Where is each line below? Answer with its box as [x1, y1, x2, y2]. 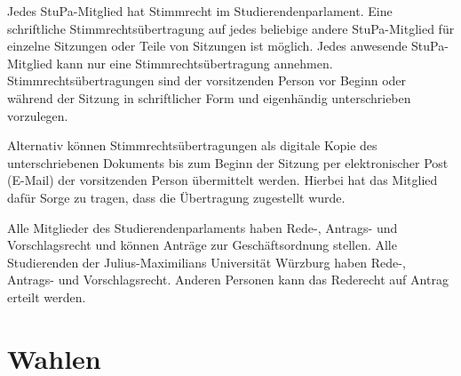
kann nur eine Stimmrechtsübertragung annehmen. [56, 53, 333, 72]
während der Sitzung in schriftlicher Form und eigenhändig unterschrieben [7, 88, 411, 107]
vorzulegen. [7, 106, 68, 124]
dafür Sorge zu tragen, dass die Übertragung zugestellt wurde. [7, 188, 346, 206]
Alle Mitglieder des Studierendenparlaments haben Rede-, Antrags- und [7, 218, 398, 236]
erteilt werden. [7, 287, 86, 306]
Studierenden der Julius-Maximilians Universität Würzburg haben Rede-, [7, 252, 406, 271]
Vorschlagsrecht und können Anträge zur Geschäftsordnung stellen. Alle [7, 236, 397, 254]
